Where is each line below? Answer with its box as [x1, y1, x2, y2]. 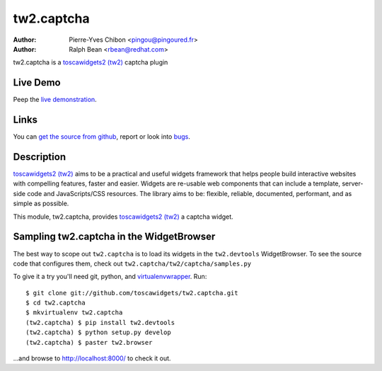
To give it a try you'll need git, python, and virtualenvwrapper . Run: [13, 273, 207, 281]
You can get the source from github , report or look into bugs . [13, 132, 191, 141]
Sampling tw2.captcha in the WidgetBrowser [13, 231, 216, 243]
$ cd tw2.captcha [25, 299, 86, 307]
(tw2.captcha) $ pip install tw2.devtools [25, 319, 175, 326]
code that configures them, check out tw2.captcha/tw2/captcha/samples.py [13, 259, 252, 268]
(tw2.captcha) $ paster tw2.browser [25, 338, 153, 346]
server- [342, 179, 364, 188]
